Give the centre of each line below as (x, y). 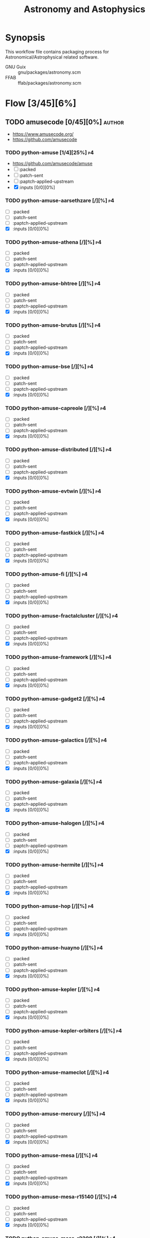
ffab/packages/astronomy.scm (50, 83)
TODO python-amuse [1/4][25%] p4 (50, 152)
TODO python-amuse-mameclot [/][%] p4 (57, 1072)
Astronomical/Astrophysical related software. (52, 57)
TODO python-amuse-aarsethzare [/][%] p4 (60, 200)
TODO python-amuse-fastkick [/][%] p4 (55, 533)
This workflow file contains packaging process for (57, 51)
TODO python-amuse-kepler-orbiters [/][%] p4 (64, 1031)
